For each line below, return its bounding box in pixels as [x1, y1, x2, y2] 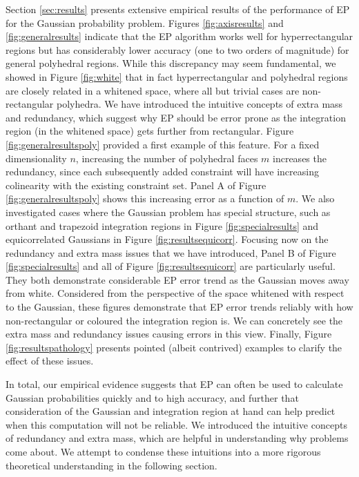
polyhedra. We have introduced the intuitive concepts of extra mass [56, 97, 343, 111]
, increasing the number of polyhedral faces [75, 150, 258, 165]
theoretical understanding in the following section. [6, 458, 217, 472]
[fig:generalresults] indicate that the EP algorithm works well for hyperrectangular [6, 29, 353, 43]
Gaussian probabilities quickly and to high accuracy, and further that [6, 390, 299, 405]
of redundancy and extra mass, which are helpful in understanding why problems [6, 431, 349, 445]
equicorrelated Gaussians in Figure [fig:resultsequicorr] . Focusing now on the [6, 232, 329, 246]
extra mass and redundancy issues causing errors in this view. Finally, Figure [6, 327, 332, 341]
